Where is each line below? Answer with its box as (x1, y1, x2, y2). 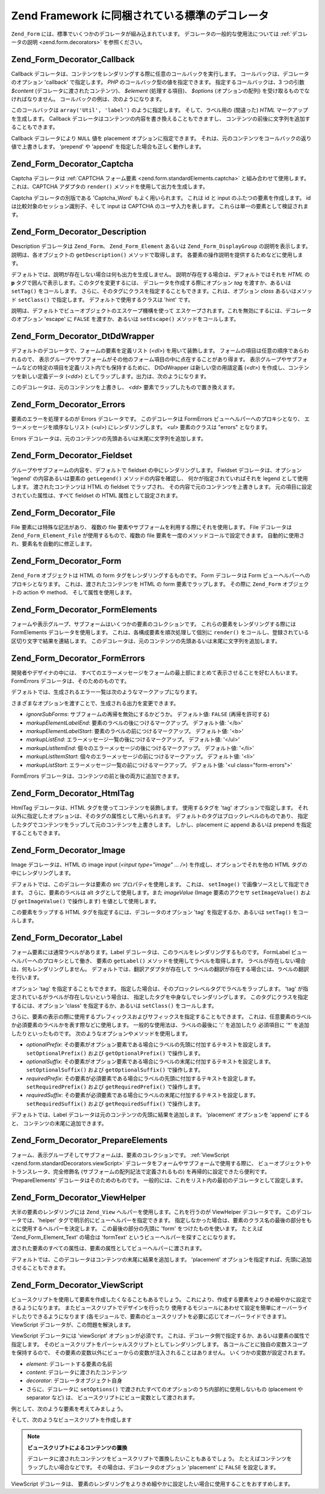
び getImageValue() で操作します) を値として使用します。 (11, 897, 159, 904)
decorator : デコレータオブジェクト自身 (26, 1377, 123, 1384)
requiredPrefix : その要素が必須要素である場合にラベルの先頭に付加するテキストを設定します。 (26, 1075, 259, 1082)
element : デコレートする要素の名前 (26, 1360, 113, 1367)
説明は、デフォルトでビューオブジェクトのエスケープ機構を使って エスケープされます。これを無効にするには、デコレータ (11, 307, 312, 314)
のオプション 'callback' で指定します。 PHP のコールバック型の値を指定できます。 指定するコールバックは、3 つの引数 (11, 78, 305, 86)
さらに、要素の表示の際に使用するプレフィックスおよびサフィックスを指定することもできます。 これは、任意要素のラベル (11, 1012, 312, 1020)
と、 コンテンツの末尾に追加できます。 (11, 1119, 107, 1127)
